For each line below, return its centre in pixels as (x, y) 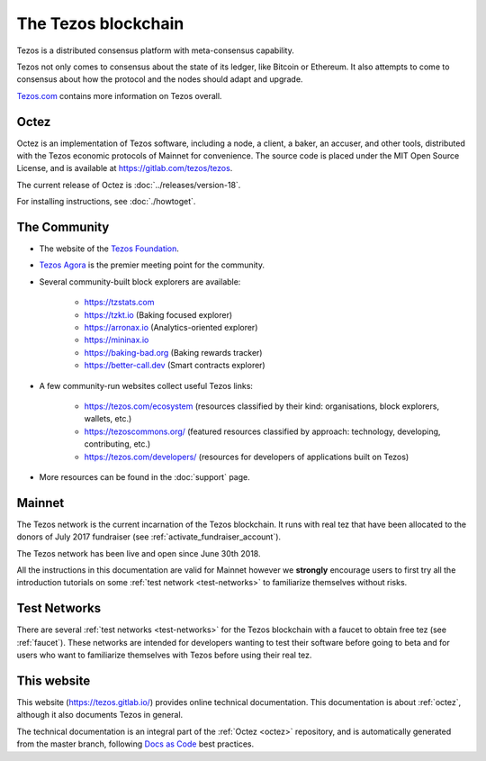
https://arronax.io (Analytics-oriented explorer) (171, 328)
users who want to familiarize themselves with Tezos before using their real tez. (164, 655)
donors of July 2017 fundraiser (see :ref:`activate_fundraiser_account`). (149, 537)
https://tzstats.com (119, 303)
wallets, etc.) (108, 419)
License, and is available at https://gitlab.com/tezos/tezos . (125, 168)
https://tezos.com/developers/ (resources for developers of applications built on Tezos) (247, 457)
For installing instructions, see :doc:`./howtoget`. (106, 202)
